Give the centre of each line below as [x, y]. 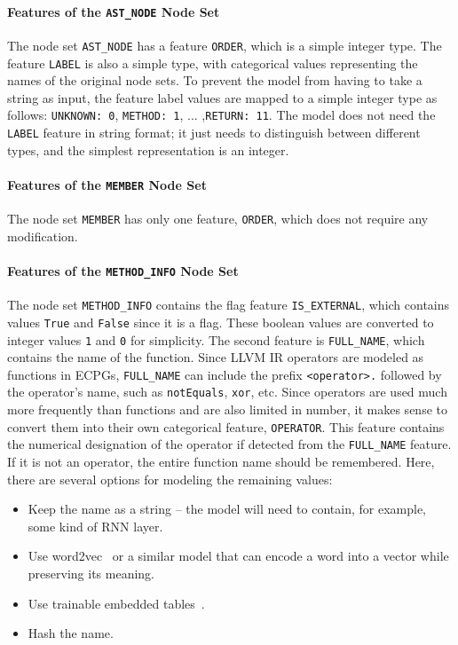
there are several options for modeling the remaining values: [170, 479]
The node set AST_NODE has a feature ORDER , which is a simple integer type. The [225, 45]
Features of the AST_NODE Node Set [114, 11]
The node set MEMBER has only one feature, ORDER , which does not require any [218, 219]
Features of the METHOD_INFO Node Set [123, 270]
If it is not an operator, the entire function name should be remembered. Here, [221, 462]
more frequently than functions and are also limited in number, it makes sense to [227, 409]
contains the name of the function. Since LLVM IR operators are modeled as [216, 357]
